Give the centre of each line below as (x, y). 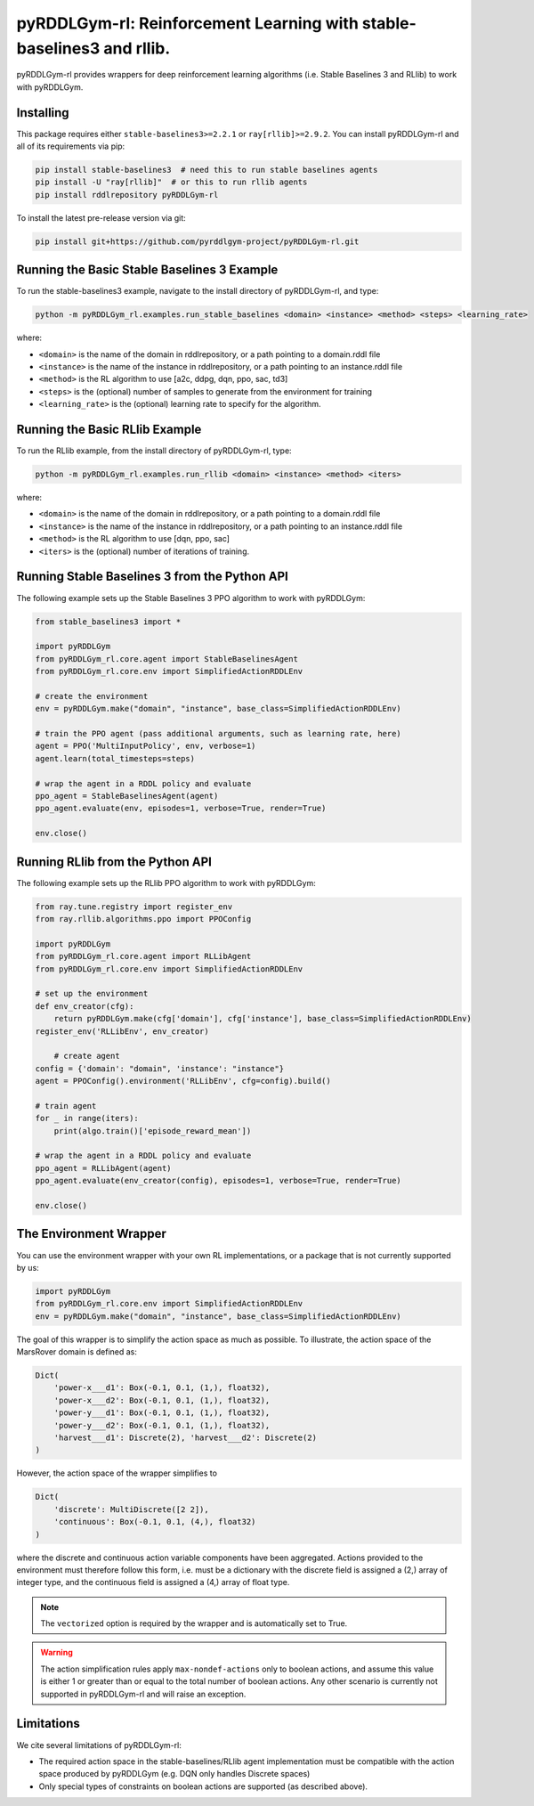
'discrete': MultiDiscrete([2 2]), (131, 1509)
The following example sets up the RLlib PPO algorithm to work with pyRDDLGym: (166, 883)
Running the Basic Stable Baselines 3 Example (147, 270)
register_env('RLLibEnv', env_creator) (122, 1031)
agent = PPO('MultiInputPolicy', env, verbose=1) (146, 746)
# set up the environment (92, 994)
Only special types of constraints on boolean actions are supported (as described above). (203, 1786)
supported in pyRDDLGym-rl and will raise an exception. (143, 1694)
